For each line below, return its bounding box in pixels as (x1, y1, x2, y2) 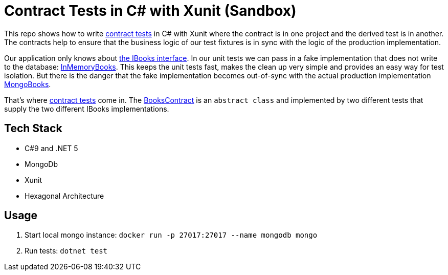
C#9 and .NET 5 (25, 143, 78, 153)
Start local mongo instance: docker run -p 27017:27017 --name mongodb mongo (25, 230, 318, 240)
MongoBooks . (4, 79, 51, 89)
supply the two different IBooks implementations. (4, 104, 169, 113)
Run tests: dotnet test (25, 246, 108, 256)
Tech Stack (4, 122, 62, 135)
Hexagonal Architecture (25, 191, 104, 200)
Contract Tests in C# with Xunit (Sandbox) (4, 2, 297, 19)
